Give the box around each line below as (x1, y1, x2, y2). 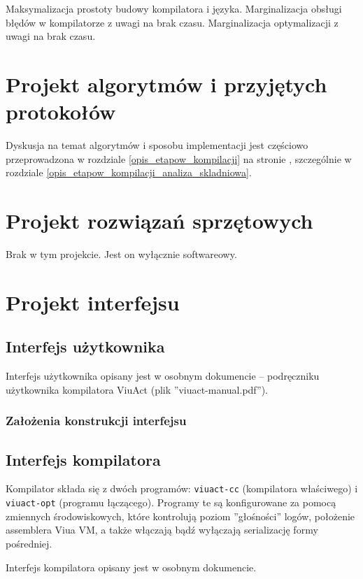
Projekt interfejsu (6, 287, 180, 316)
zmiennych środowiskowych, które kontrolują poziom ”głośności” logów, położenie (6, 508, 355, 523)
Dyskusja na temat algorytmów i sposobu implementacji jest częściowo (6, 138, 308, 152)
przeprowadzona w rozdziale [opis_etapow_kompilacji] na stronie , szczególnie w (6, 151, 352, 166)
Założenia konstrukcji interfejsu (6, 412, 187, 429)
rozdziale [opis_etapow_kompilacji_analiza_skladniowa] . (6, 165, 252, 180)
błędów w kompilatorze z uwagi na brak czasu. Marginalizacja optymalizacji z (6, 15, 339, 29)
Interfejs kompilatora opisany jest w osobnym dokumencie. (6, 559, 257, 574)
